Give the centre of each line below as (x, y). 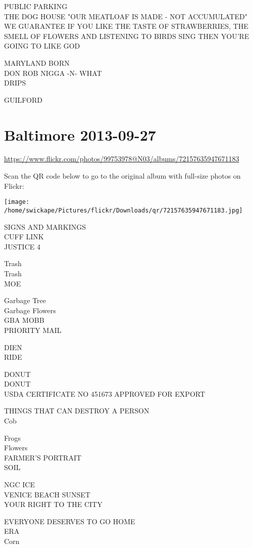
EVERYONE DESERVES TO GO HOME (70, 521)
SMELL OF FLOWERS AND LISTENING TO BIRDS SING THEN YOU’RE (127, 36)
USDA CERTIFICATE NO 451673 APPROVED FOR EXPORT (105, 393)
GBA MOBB (24, 320)
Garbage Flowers (30, 310)
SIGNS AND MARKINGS (45, 226)
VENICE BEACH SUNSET (47, 494)
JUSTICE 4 (22, 246)
